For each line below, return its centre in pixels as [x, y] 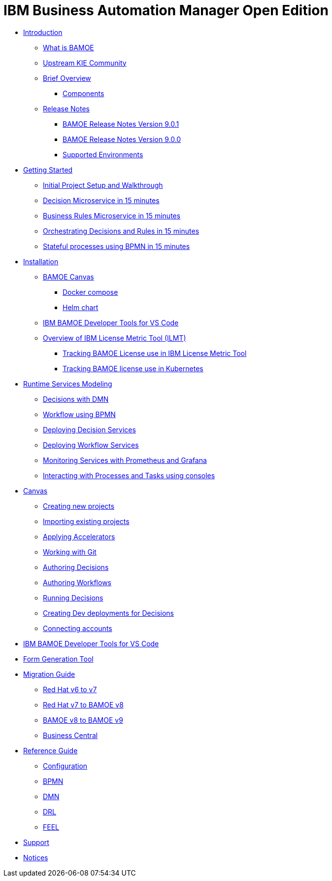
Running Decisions [73, 598]
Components [83, 93]
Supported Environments [103, 154]
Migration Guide [49, 674]
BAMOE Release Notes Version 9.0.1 [121, 124]
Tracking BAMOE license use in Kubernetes [133, 368]
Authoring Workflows [77, 582]
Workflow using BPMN [79, 414]
